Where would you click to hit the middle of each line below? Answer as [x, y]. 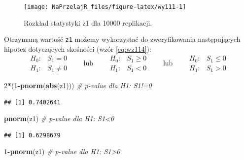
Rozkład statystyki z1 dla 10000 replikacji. [88, 22]
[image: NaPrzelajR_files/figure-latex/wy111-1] [105, 7]
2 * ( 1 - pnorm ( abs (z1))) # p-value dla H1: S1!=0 [78, 85]
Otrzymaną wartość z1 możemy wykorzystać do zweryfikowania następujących [122, 39]
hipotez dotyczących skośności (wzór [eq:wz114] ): [78, 48]
